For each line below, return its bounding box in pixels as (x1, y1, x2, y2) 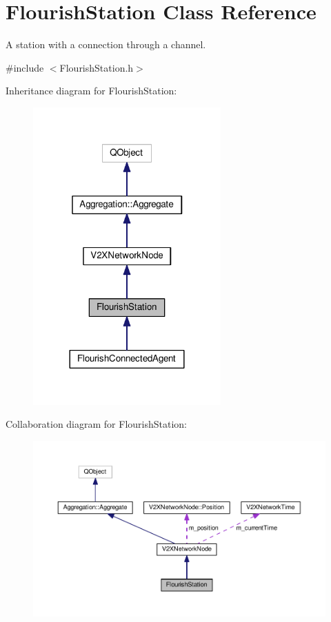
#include (6, 60, 44, 74)
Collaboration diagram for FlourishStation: (6, 417, 188, 431)
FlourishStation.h (59, 60, 134, 74)
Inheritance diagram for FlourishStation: (6, 83, 177, 98)
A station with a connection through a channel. (6, 37, 206, 52)
